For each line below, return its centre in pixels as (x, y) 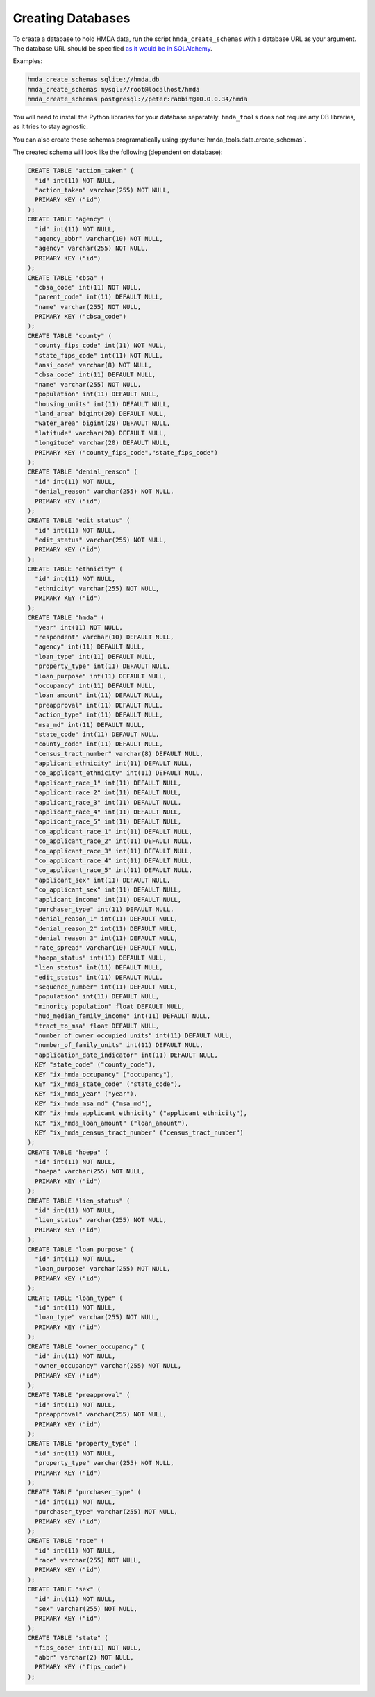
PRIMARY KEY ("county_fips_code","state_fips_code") (126, 452)
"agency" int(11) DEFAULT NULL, (90, 647)
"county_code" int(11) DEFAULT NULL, (99, 744)
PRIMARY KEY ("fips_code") (81, 1667)
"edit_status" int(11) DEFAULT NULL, (99, 977)
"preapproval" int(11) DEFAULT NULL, (99, 705)
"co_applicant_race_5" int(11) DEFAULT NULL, (114, 870)
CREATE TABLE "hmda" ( (66, 618)
